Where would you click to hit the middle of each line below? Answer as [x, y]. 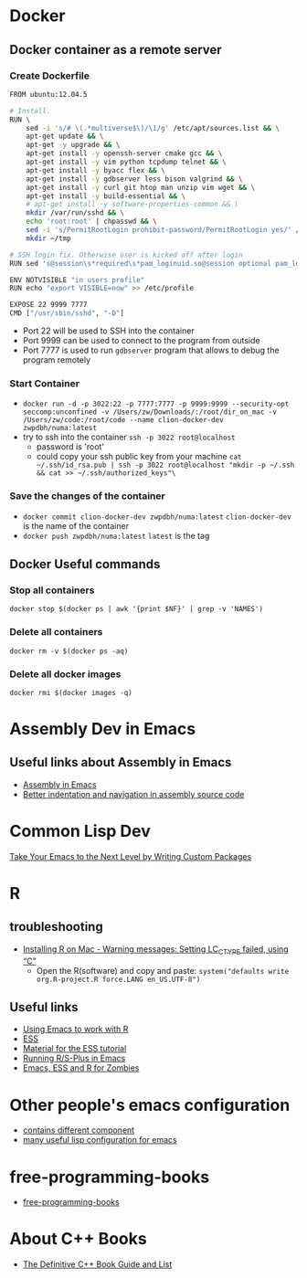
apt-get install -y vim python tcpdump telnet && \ [126, 162]
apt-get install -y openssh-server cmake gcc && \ [124, 153]
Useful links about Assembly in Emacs [121, 762]
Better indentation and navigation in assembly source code [133, 794]
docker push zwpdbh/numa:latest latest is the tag [116, 535]
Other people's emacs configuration [150, 1105]
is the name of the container [76, 525]
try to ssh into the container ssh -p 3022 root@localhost [129, 437]
